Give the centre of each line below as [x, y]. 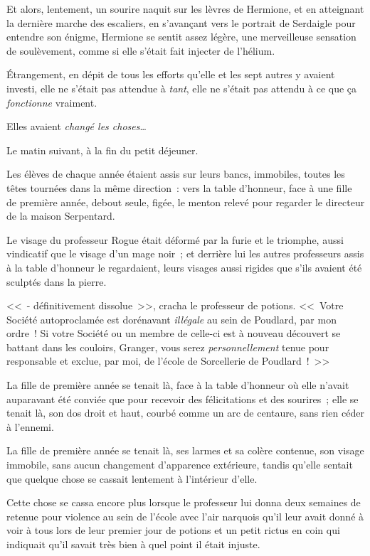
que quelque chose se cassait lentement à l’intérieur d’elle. [132, 478]
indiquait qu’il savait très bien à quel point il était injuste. [133, 544]
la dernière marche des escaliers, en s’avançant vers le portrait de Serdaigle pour [181, 22]
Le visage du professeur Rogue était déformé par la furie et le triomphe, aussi [175, 239]
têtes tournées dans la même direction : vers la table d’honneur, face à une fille [179, 187]
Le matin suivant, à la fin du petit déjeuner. [102, 150]
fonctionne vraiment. [52, 102]
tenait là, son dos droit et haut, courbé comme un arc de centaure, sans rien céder [185, 413]
